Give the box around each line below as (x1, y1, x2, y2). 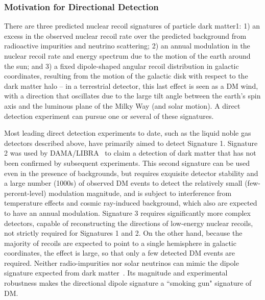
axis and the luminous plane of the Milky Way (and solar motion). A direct (4, 100, 240, 111)
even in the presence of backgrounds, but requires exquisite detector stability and (4, 167, 258, 178)
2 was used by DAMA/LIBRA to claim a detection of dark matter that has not (4, 147, 256, 158)
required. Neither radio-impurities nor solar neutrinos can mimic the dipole (4, 257, 239, 268)
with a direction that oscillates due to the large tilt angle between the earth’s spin (4, 90, 261, 101)
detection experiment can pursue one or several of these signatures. (4, 110, 214, 121)
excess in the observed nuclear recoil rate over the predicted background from (4, 30, 247, 41)
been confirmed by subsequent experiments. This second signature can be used (4, 157, 250, 168)
